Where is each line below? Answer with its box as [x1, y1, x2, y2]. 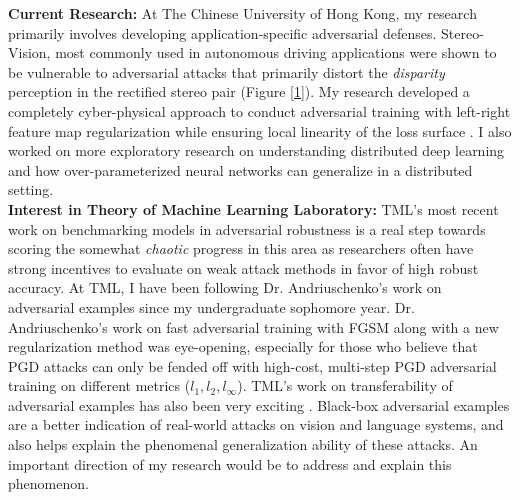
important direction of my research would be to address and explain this [8, 453, 452, 474]
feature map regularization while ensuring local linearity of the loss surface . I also [8, 120, 512, 141]
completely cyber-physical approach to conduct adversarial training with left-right [8, 100, 511, 121]
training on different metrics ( [8, 375, 191, 396]
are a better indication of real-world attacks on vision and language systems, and [8, 414, 504, 435]
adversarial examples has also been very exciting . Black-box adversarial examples [8, 394, 510, 415]
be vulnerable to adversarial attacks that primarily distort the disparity [8, 61, 445, 82]
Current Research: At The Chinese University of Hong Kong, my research [8, 3, 477, 23]
